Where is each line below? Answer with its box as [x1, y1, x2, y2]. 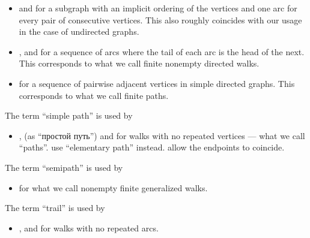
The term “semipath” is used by [5, 161, 123, 173]
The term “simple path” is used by [5, 109, 133, 122]
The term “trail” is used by [5, 201, 105, 214]
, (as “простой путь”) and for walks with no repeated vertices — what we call [19, 129, 305, 141]
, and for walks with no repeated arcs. [19, 221, 159, 234]
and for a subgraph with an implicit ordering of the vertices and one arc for [19, 2, 297, 14]
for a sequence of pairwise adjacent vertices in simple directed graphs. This [19, 77, 295, 89]
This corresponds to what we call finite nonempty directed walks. [19, 57, 260, 70]
